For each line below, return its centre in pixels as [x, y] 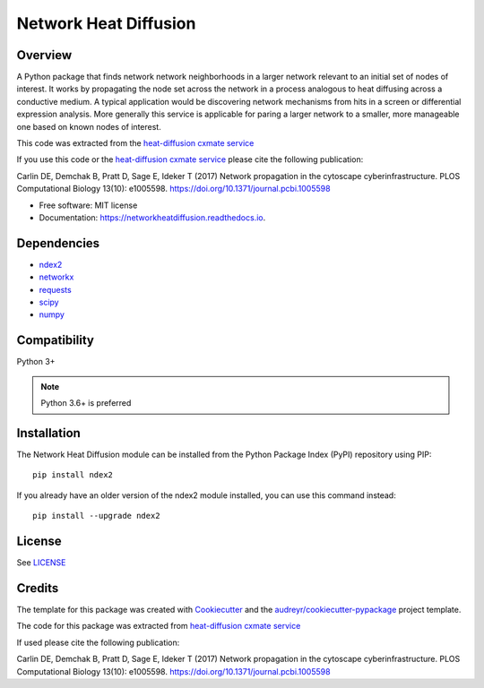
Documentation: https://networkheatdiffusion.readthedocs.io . [152, 217]
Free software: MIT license [88, 205]
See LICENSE [41, 563]
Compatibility [55, 340]
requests [55, 289]
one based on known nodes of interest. [89, 126]
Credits [38, 588]
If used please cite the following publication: [98, 642]
